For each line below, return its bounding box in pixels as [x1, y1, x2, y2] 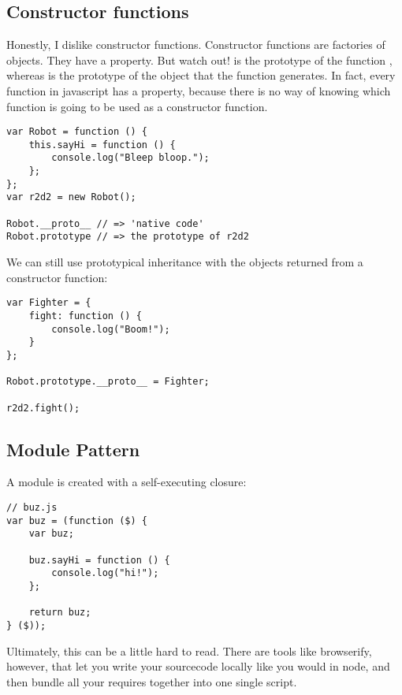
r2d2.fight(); [6, 402, 80, 414]
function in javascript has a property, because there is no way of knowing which [6, 82, 391, 98]
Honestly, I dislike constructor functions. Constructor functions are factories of [6, 36, 385, 53]
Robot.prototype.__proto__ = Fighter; [6, 376, 210, 388]
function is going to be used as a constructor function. [6, 98, 268, 114]
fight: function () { [28, 310, 142, 321]
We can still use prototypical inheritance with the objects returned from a [6, 254, 363, 270]
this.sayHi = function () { [28, 139, 176, 151]
